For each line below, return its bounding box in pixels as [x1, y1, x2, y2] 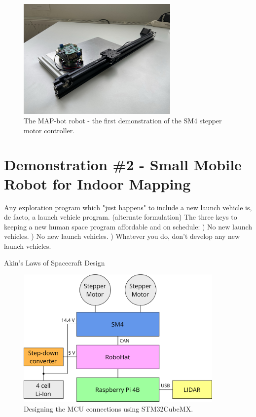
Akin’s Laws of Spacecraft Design [4, 257, 105, 267]
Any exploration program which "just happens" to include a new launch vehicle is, [4, 202, 252, 212]
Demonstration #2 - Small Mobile [4, 154, 242, 174]
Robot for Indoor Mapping [4, 173, 191, 193]
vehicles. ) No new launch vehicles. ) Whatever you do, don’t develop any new [4, 231, 240, 241]
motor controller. [24, 125, 75, 135]
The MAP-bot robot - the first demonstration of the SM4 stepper [24, 115, 222, 126]
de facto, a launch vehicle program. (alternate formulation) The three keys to [4, 212, 237, 222]
